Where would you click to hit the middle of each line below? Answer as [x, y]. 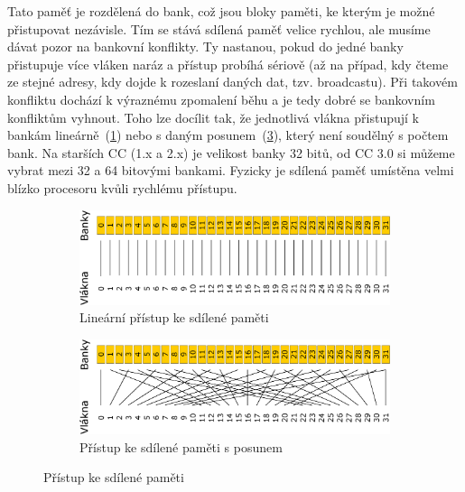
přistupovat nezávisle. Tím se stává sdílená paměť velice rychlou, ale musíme [219, 28]
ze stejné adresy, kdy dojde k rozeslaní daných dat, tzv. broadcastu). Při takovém [232, 82]
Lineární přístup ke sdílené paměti [174, 317]
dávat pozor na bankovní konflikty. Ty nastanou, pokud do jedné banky [205, 46]
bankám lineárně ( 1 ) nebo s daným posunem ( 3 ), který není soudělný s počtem [228, 135]
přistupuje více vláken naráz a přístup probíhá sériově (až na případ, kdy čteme [228, 64]
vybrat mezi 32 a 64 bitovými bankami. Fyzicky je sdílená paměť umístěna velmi [231, 170]
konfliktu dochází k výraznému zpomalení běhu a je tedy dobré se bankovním [221, 99]
